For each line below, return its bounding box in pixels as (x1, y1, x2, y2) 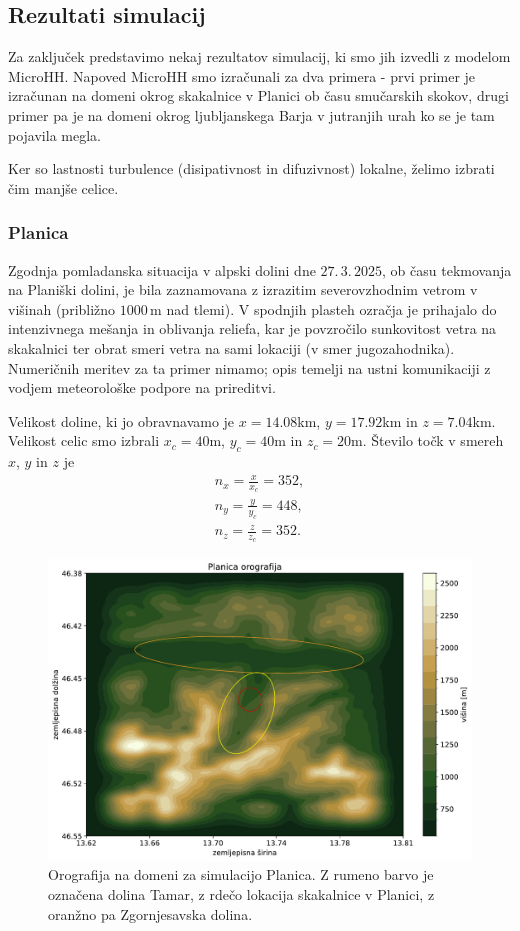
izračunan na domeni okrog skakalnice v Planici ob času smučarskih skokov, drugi (8, 85, 509, 106)
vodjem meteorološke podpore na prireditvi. (8, 377, 276, 398)
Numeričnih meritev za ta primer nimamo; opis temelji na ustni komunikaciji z (8, 357, 491, 378)
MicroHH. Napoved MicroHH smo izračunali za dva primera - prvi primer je (8, 65, 476, 86)
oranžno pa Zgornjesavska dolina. (48, 903, 253, 924)
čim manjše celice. (8, 177, 119, 198)
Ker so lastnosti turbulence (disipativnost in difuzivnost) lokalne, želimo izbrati (8, 158, 495, 179)
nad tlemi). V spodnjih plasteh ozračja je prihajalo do (166, 298, 497, 319)
